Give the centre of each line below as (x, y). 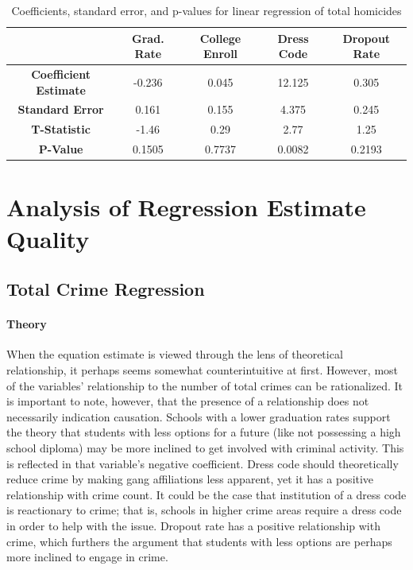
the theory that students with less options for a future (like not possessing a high (204, 432)
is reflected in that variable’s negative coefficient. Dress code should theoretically (203, 463)
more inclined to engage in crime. (87, 557)
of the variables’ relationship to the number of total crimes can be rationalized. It (205, 385)
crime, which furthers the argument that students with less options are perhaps (199, 541)
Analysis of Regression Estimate (186, 207)
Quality (48, 238)
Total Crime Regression (106, 289)
